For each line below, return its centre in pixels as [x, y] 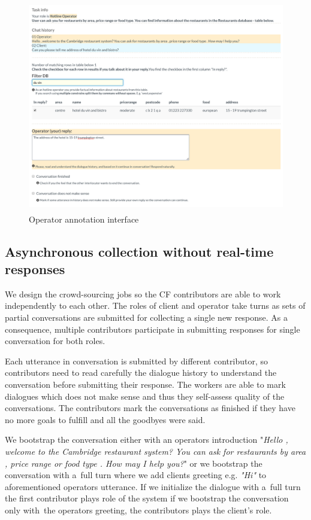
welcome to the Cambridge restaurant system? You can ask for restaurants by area [155, 451]
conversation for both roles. [55, 341]
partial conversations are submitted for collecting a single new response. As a [147, 317]
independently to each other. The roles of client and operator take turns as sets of [155, 305]
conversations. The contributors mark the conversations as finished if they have [150, 408]
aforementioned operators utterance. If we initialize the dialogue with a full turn [153, 486]
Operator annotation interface [84, 219]
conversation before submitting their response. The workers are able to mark [145, 384]
